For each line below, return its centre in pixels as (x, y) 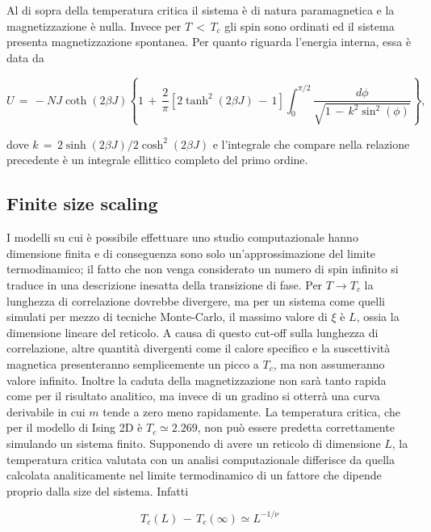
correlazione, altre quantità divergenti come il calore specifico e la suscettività (199, 348)
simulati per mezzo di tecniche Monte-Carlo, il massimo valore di (167, 317)
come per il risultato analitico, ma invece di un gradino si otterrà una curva (193, 396)
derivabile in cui (46, 411)
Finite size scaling (82, 203)
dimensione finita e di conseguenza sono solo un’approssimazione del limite (191, 253)
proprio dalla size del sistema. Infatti (98, 490)
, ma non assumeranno (329, 363)
